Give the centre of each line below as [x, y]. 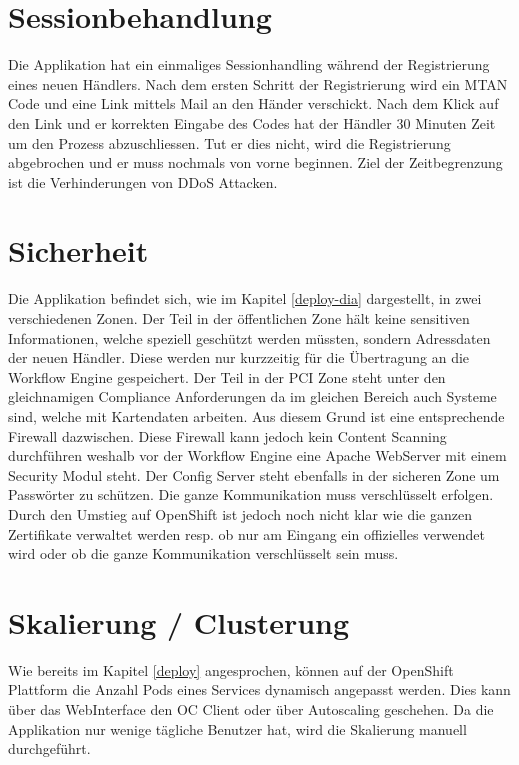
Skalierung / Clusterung [179, 621]
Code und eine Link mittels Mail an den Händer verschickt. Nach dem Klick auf [253, 103]
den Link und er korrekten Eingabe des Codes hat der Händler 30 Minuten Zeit [252, 122]
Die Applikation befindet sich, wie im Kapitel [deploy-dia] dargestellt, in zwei [245, 298]
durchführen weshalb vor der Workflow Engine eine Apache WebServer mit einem [257, 455]
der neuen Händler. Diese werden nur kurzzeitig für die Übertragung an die [239, 357]
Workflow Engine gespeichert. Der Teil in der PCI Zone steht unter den [227, 376]
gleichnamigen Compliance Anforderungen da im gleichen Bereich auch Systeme [252, 396]
